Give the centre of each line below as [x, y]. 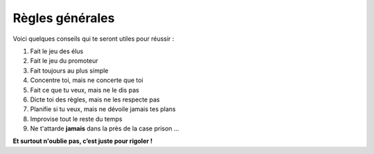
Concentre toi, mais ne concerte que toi [87, 80]
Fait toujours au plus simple [69, 70]
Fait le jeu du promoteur [64, 61]
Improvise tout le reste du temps [76, 119]
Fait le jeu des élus [57, 51]
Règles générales [64, 18]
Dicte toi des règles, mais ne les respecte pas [95, 99]
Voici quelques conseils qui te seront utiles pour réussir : [93, 39]
